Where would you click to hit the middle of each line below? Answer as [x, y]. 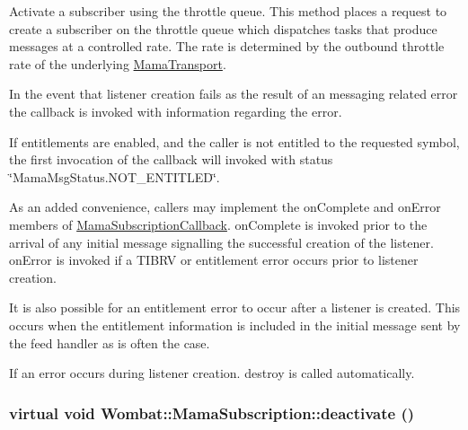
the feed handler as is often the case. [110, 342]
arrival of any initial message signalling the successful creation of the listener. [221, 242]
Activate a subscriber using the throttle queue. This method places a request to [228, 11]
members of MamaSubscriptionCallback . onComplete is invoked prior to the [218, 224]
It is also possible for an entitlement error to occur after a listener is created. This [235, 307]
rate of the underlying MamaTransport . [118, 63]
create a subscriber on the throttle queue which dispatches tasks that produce [223, 28]
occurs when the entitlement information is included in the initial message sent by [235, 325]
